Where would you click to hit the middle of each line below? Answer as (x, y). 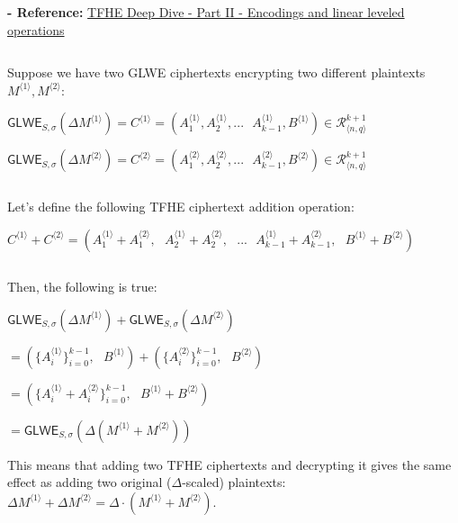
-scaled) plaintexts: (234, 482)
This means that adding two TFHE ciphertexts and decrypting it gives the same (229, 464)
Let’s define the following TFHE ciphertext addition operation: (181, 207)
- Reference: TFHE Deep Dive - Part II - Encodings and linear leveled (206, 12)
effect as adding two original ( (90, 482)
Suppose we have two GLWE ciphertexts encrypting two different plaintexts (216, 72)
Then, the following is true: (82, 286)
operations (36, 29)
